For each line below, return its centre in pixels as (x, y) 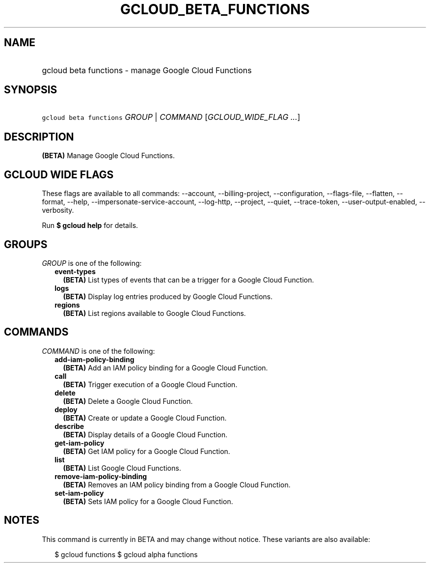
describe (69, 426)
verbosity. (58, 210)
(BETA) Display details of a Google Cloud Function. (145, 434)
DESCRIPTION (39, 137)
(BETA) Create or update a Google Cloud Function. (145, 418)
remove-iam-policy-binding (101, 476)
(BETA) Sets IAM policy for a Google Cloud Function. (148, 501)
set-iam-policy (79, 493)
